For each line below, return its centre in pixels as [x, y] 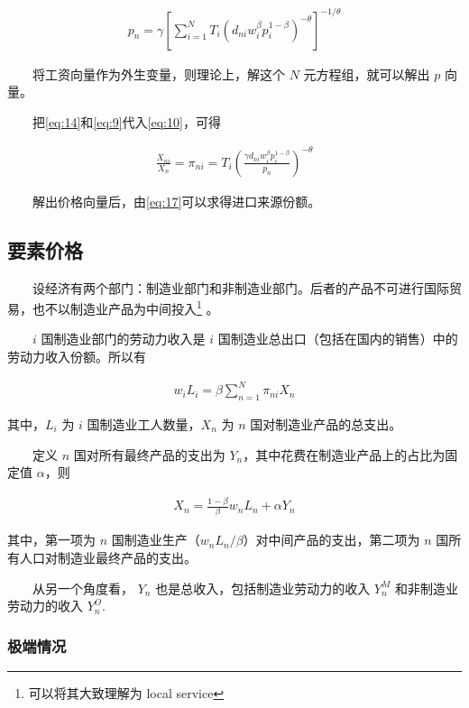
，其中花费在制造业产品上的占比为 [344, 454]
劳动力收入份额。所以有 [77, 357]
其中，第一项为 [51, 540]
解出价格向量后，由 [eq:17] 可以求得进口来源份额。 [176, 201]
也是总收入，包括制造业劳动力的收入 [263, 588]
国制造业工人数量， [144, 424]
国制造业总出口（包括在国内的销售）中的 [338, 339]
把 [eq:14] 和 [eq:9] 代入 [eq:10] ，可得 [126, 121]
